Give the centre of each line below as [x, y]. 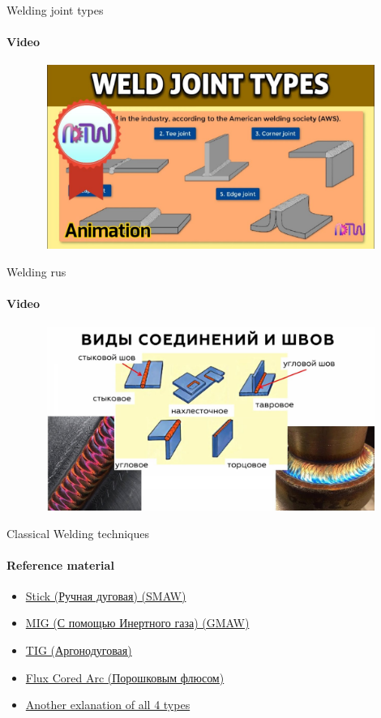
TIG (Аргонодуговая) [79, 650]
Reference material [60, 564]
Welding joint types [55, 10]
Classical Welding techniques [78, 533]
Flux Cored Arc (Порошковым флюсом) [125, 677]
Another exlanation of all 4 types [108, 705]
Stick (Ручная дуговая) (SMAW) [106, 595]
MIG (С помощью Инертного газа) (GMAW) [137, 623]
